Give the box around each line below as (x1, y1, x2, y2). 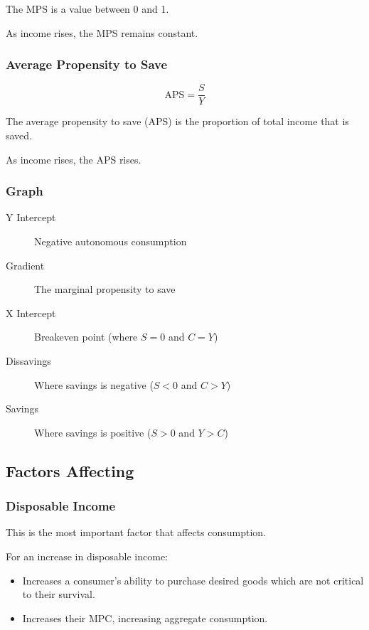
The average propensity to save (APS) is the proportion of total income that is (6, 114, 349, 129)
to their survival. (22, 587, 95, 602)
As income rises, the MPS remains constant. (6, 25, 198, 40)
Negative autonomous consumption (34, 234, 187, 249)
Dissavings (6, 353, 51, 368)
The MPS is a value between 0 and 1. (6, 1, 169, 16)
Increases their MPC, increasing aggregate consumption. (22, 610, 268, 625)
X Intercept (6, 305, 56, 320)
